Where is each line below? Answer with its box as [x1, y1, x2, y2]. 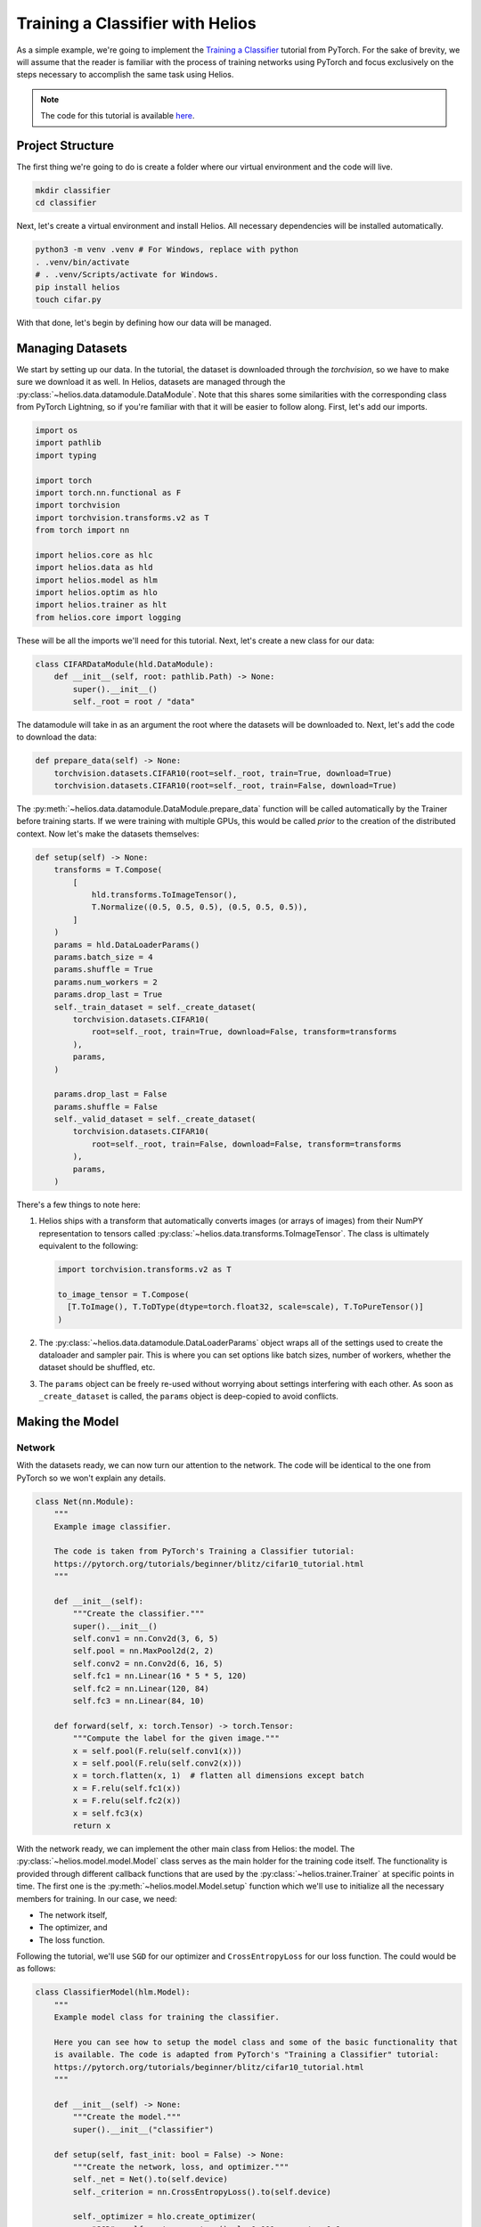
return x [72, 1820, 111, 1831]
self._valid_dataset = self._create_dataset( [53, 1114, 257, 1124]
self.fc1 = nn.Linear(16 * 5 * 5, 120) [72, 1671, 247, 1681]
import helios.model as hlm [35, 575, 158, 585]
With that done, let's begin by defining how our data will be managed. [16, 317, 272, 328]
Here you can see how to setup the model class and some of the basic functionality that [53, 2037, 459, 2047]
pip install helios [35, 281, 120, 292]
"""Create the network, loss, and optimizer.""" [72, 2161, 289, 2172]
